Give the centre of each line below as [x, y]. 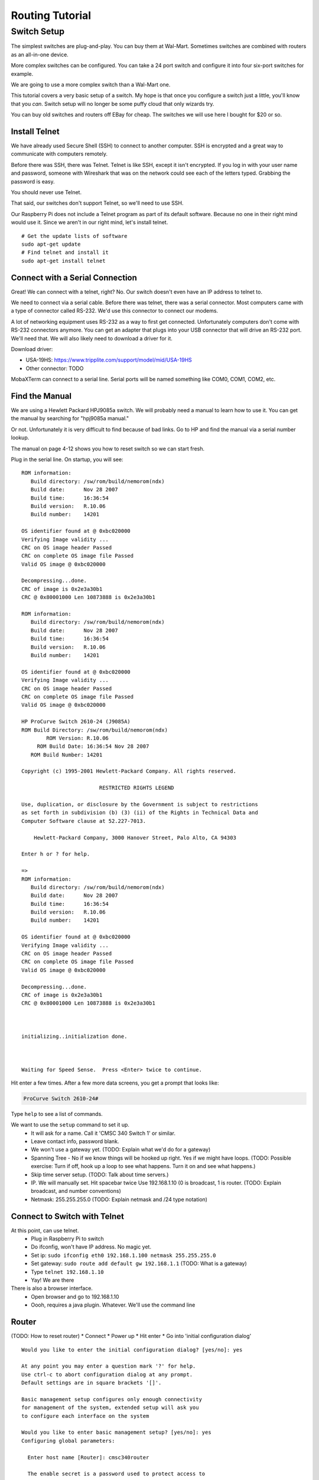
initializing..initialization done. [74, 1036]
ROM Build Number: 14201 [66, 755]
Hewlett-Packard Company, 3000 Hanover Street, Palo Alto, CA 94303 [135, 837]
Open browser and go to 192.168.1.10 [75, 1296]
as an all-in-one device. [40, 54]
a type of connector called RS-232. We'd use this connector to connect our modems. [115, 311]
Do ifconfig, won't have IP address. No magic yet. [91, 1247]
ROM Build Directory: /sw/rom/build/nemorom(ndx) [95, 730]
